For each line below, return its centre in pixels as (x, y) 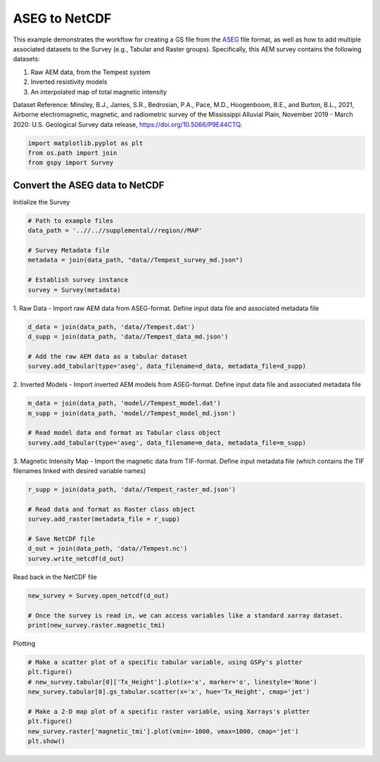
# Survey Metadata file (69, 251)
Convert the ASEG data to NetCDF (89, 185)
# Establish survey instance (78, 280)
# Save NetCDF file (61, 539)
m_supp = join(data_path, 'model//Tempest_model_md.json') (132, 413)
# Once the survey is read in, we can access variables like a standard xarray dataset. (186, 615)
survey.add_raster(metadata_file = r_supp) (104, 519)
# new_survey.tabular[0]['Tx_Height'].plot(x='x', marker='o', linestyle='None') (173, 682)
